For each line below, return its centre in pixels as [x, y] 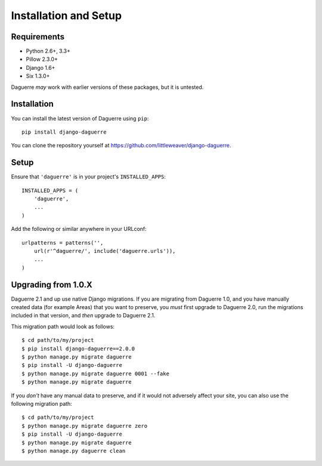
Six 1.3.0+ [38, 76]
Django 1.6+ [41, 67]
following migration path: [42, 403]
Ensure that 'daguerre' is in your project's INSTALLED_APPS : [89, 177]
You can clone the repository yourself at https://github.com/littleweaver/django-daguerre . [121, 146]
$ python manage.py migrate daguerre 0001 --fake [96, 374]
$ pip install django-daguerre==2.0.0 [78, 348]
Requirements [38, 37]
